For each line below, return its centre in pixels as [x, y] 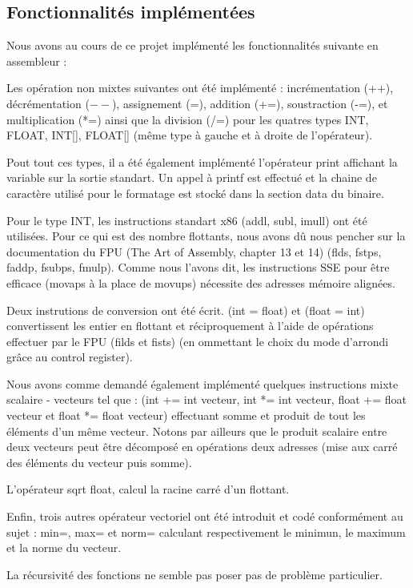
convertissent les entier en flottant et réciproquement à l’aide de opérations [190, 326]
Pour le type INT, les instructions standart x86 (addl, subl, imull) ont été [187, 220]
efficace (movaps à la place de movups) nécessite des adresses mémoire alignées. [201, 282]
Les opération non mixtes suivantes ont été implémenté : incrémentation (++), [200, 88]
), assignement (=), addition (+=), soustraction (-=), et [250, 103]
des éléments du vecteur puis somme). [99, 462]
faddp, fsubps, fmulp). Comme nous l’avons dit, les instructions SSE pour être [198, 267]
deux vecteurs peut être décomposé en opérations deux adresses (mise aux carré [202, 447]
